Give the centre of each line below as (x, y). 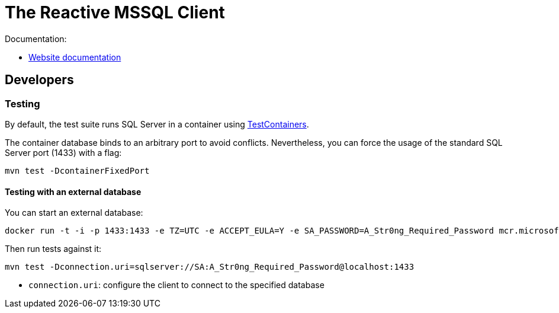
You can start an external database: (74, 213)
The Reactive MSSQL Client (115, 12)
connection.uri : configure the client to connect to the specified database (176, 285)
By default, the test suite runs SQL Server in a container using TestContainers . (157, 124)
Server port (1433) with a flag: (63, 152)
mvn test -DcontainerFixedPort (77, 170)
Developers (39, 80)
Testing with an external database (73, 191)
